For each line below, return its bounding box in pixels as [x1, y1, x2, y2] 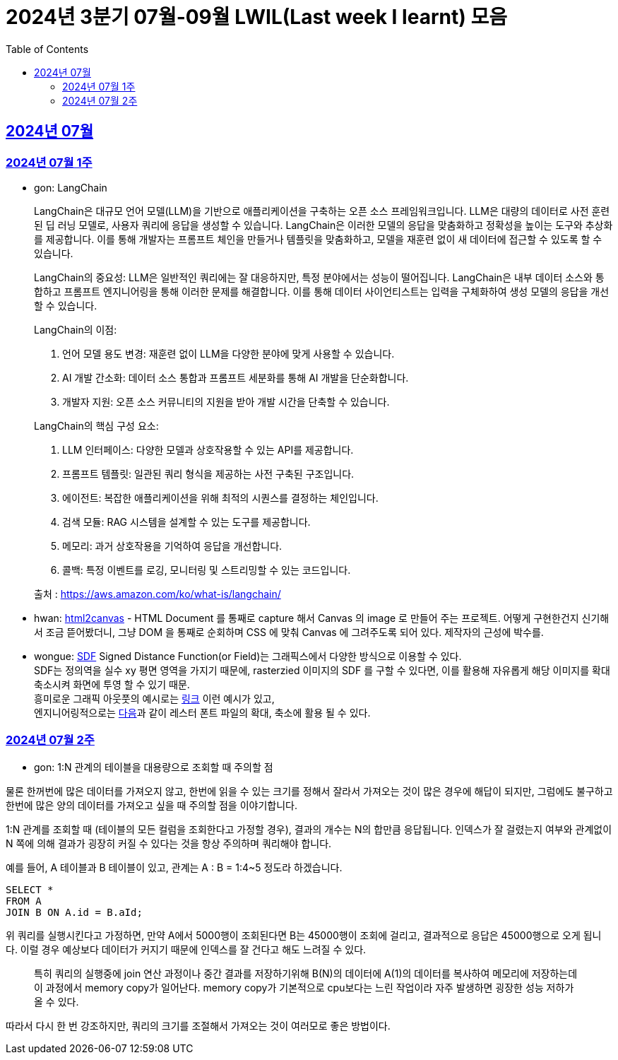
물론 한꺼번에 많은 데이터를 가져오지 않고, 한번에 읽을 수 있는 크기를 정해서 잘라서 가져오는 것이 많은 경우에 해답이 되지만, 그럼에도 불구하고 [6, 784, 613, 797]
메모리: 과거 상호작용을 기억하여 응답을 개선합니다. [62, 539, 283, 552]
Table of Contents [6, 42, 89, 55]
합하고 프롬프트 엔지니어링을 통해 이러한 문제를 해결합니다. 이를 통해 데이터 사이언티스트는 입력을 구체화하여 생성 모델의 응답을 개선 [34, 285, 610, 298]
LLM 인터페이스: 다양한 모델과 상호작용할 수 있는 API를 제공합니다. [62, 443, 354, 456]
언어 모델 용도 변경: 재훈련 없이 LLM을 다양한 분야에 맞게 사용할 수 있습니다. [62, 347, 395, 360]
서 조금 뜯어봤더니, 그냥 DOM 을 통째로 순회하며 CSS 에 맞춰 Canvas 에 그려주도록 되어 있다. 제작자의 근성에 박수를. [34, 625, 544, 638]
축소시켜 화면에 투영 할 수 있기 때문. [34, 678, 190, 690]
